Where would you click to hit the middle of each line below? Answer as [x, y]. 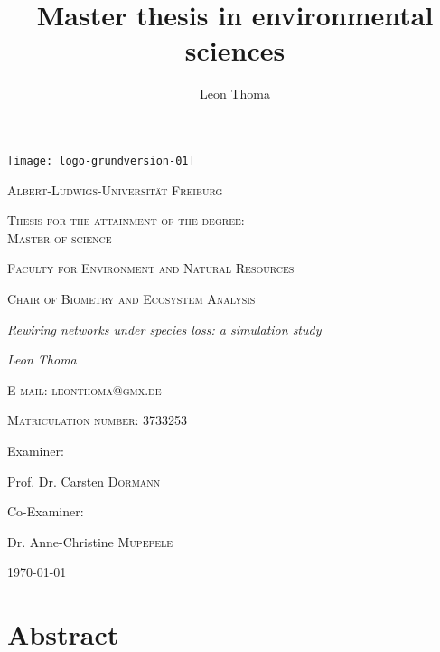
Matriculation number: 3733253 [98, 420]
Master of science [60, 237]
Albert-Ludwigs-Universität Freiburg [115, 189]
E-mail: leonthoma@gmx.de [84, 389]
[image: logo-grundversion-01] [101, 161]
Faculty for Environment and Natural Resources [151, 268]
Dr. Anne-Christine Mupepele [90, 541]
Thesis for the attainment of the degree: [126, 220]
